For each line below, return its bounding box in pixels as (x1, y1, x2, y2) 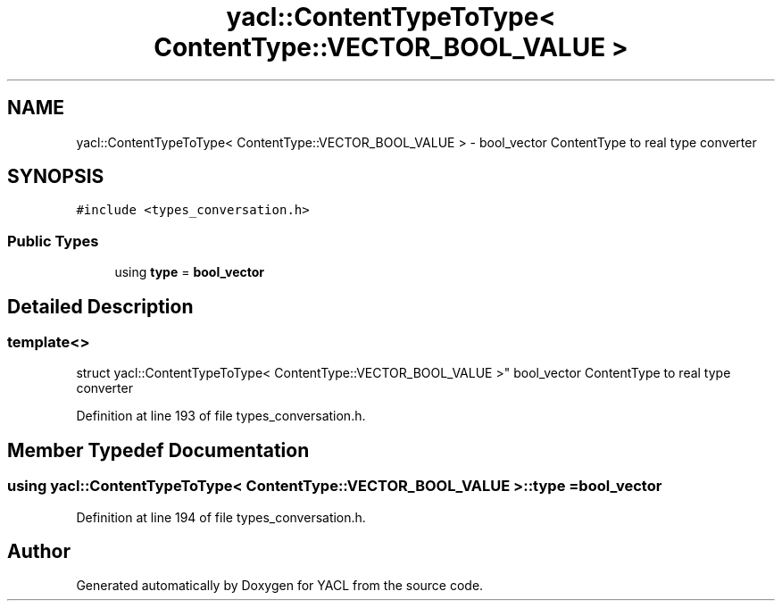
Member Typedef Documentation (7, 438, 310, 462)
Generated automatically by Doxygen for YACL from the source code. (76, 578, 484, 594)
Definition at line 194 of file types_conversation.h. (76, 509, 366, 525)
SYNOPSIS (7, 165, 104, 188)
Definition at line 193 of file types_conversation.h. (76, 408, 366, 424)
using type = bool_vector (114, 264, 265, 280)
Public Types (7, 231, 99, 250)
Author (7, 540, 71, 563)
